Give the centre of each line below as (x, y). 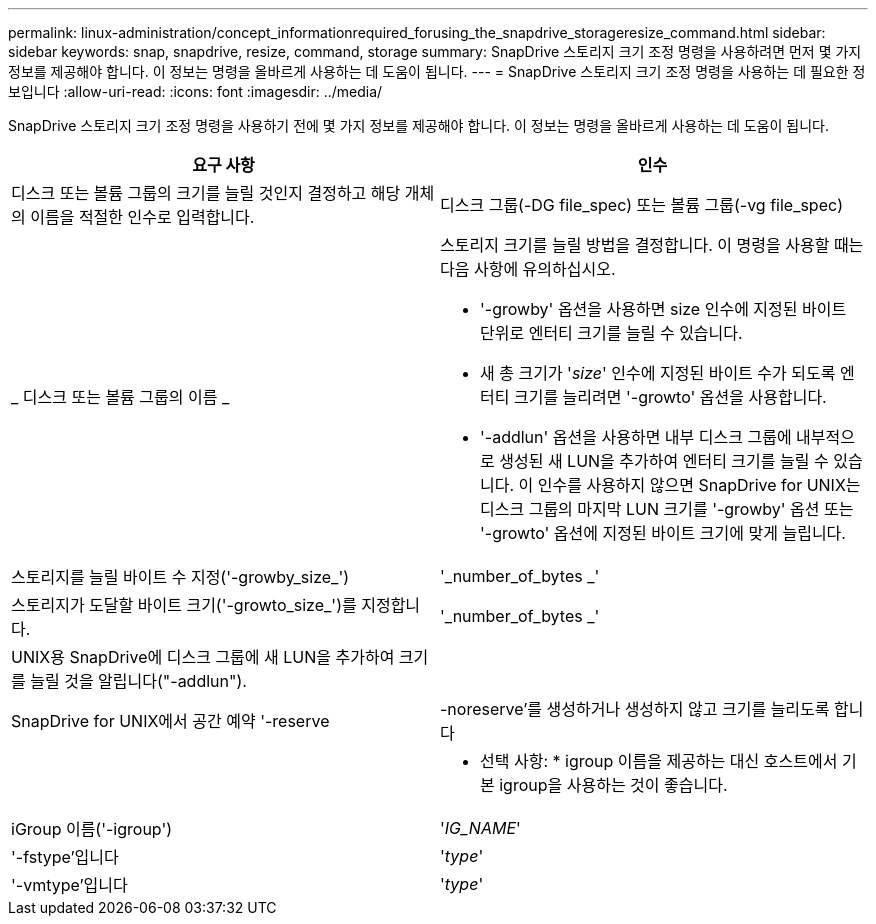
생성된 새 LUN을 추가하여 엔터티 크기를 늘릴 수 (664, 461)
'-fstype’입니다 (65, 857)
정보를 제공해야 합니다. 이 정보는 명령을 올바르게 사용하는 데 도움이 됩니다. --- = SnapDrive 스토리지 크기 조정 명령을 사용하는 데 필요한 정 (437, 71)
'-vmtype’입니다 (69, 885)
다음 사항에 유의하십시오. (528, 269)
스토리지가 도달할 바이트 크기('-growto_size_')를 (184, 605)
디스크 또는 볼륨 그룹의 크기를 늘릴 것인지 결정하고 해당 (206, 193)
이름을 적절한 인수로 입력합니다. (142, 217)
